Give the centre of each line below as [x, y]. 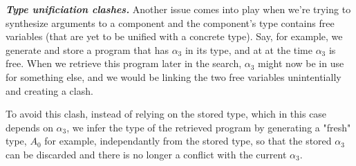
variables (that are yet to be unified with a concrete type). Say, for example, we [174, 36]
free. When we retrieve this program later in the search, [124, 63]
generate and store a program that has [87, 49]
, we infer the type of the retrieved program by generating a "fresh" [209, 127]
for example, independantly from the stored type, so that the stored [188, 141]
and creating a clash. [49, 90]
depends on [29, 127]
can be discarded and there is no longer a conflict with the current [146, 154]
